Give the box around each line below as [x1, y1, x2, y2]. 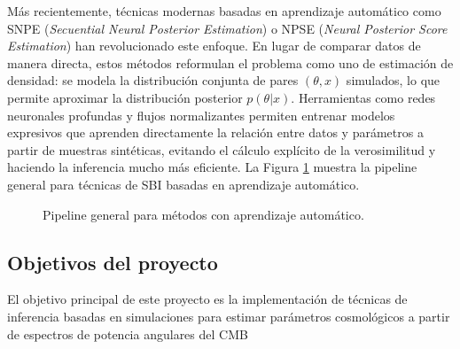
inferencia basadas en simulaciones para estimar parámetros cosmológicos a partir [7, 306, 450, 325]
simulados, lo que [346, 71, 441, 89]
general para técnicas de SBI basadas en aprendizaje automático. [7, 174, 360, 193]
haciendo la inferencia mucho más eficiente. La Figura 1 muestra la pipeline [7, 158, 417, 176]
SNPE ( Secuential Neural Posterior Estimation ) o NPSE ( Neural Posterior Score [7, 19, 448, 37]
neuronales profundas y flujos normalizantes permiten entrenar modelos [7, 105, 395, 124]
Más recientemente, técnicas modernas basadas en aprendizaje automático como [7, 2, 441, 19]
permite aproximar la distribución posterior [7, 88, 243, 106]
